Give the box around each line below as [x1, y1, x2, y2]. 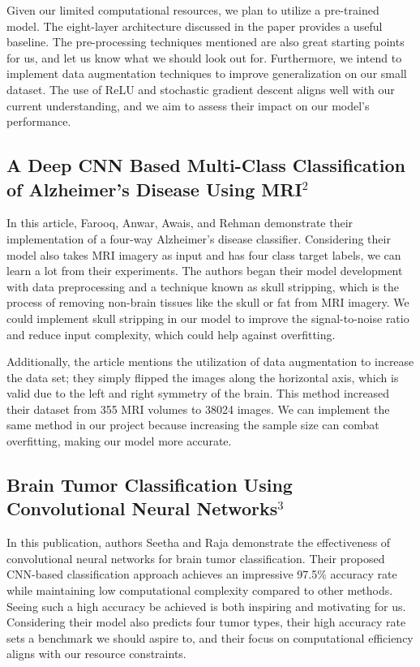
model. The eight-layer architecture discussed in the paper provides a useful [6, 17, 383, 34]
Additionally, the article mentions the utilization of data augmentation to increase [6, 353, 414, 370]
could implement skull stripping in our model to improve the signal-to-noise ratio [6, 309, 409, 326]
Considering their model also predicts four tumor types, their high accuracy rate [6, 613, 406, 630]
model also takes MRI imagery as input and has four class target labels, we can [6, 246, 401, 263]
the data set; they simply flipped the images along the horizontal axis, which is [6, 368, 399, 385]
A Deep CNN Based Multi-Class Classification [6, 153, 405, 178]
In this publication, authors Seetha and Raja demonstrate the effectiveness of [6, 534, 391, 551]
